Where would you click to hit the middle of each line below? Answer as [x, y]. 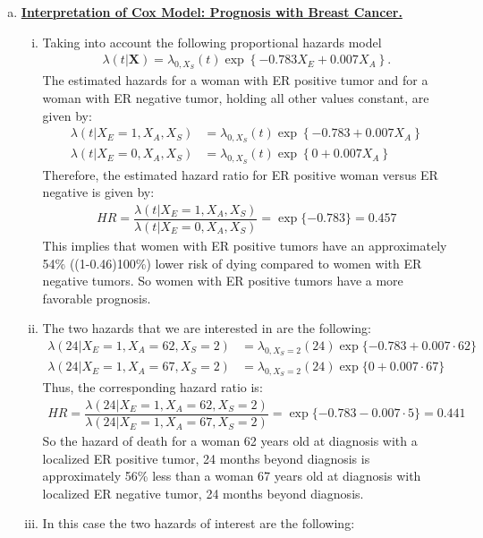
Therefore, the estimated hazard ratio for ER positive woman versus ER [240, 174]
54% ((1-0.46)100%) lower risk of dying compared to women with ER [232, 263]
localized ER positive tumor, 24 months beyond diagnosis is [206, 458]
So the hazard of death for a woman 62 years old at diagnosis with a [230, 441]
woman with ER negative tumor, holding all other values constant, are [236, 98]
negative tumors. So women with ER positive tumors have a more [223, 281]
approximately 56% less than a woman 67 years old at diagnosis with [232, 476]
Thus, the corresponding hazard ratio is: [153, 387]
